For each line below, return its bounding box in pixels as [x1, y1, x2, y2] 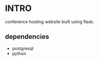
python [12, 50, 27, 56]
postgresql [12, 45, 34, 51]
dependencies [5, 33, 49, 41]
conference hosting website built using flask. [5, 19, 95, 24]
